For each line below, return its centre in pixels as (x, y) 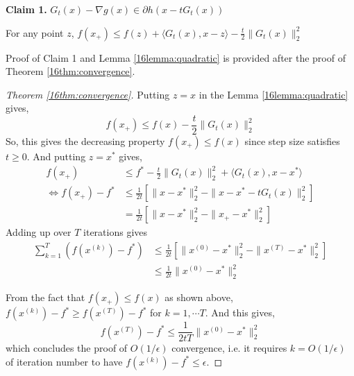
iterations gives (116, 232)
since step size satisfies (292, 141)
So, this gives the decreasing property (85, 141)
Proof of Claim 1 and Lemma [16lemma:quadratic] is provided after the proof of (176, 57)
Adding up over (39, 232)
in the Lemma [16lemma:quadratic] (273, 94)
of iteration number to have (64, 361)
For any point (35, 32)
